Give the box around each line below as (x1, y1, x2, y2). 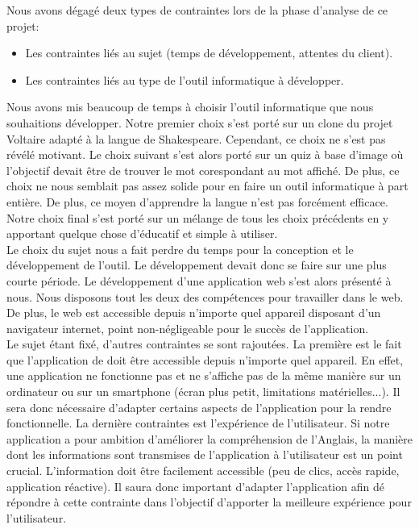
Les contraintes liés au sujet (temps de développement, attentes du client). (25, 44, 393, 61)
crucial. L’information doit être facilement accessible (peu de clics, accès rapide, (6, 462, 400, 479)
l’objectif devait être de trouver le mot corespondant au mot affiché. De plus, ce (6, 161, 400, 178)
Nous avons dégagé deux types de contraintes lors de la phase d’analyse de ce (6, 2, 388, 18)
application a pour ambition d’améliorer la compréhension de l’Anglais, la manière (6, 430, 413, 447)
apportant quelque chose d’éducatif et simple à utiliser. (6, 225, 278, 242)
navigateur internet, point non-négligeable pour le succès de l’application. (6, 319, 369, 336)
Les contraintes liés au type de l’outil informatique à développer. (25, 71, 344, 88)
